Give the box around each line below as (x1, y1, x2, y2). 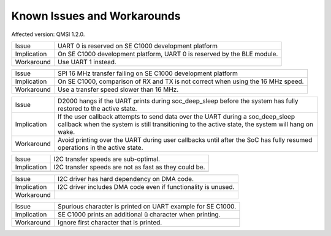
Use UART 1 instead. (57, 57, 116, 66)
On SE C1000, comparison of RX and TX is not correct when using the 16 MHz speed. (57, 77, 304, 86)
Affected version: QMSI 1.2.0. (11, 31, 85, 38)
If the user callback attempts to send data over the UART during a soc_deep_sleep (57, 112, 295, 120)
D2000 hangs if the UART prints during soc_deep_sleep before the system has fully (57, 97, 299, 105)
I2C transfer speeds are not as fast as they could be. (53, 163, 205, 171)
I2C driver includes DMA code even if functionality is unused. (57, 182, 235, 191)
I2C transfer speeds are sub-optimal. (53, 155, 161, 163)
